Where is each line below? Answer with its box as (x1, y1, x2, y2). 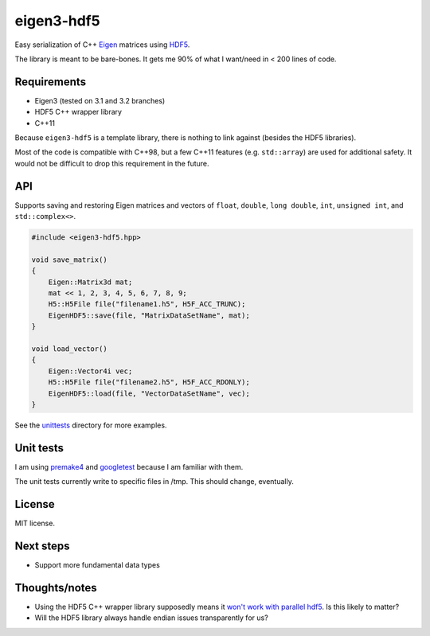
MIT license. (14, 518, 56, 529)
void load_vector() (31, 344, 107, 353)
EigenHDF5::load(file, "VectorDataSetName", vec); (48, 388, 250, 398)
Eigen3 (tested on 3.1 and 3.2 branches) (34, 96, 166, 105)
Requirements (14, 75, 87, 88)
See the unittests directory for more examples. (14, 420, 167, 430)
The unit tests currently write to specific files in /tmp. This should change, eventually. (14, 477, 294, 486)
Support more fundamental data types (34, 560, 161, 570)
